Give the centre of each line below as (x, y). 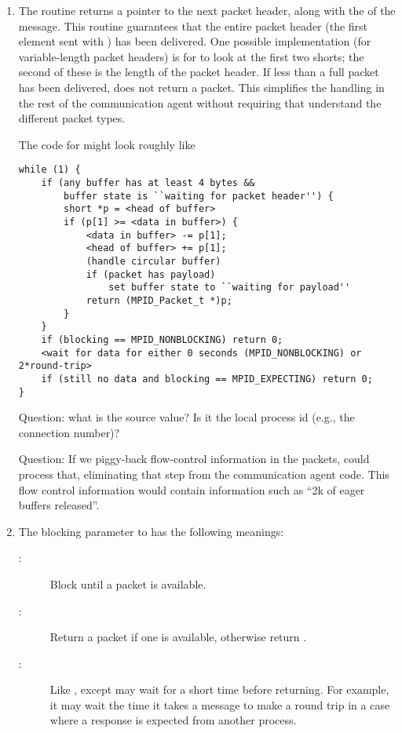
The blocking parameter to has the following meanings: (151, 531)
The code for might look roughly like (107, 144)
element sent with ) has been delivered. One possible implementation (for (195, 41)
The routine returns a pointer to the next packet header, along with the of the (207, 10)
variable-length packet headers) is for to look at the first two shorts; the (191, 56)
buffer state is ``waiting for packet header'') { (199, 196)
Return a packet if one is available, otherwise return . (178, 637)
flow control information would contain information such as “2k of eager (192, 489)
